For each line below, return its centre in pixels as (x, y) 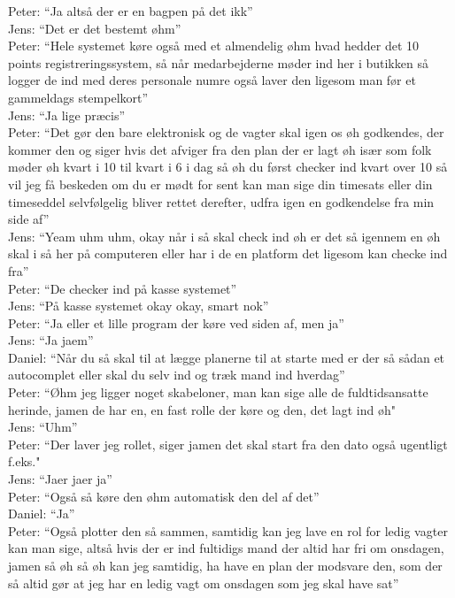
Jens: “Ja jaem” (51, 340)
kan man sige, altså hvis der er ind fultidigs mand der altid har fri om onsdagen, (226, 548)
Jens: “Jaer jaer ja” (60, 479)
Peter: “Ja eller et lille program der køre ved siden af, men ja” (176, 322)
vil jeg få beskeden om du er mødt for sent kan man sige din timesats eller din (220, 184)
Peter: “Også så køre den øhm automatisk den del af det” (164, 496)
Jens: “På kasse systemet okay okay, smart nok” (139, 306)
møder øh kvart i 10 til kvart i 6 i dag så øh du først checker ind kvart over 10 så (228, 167)
